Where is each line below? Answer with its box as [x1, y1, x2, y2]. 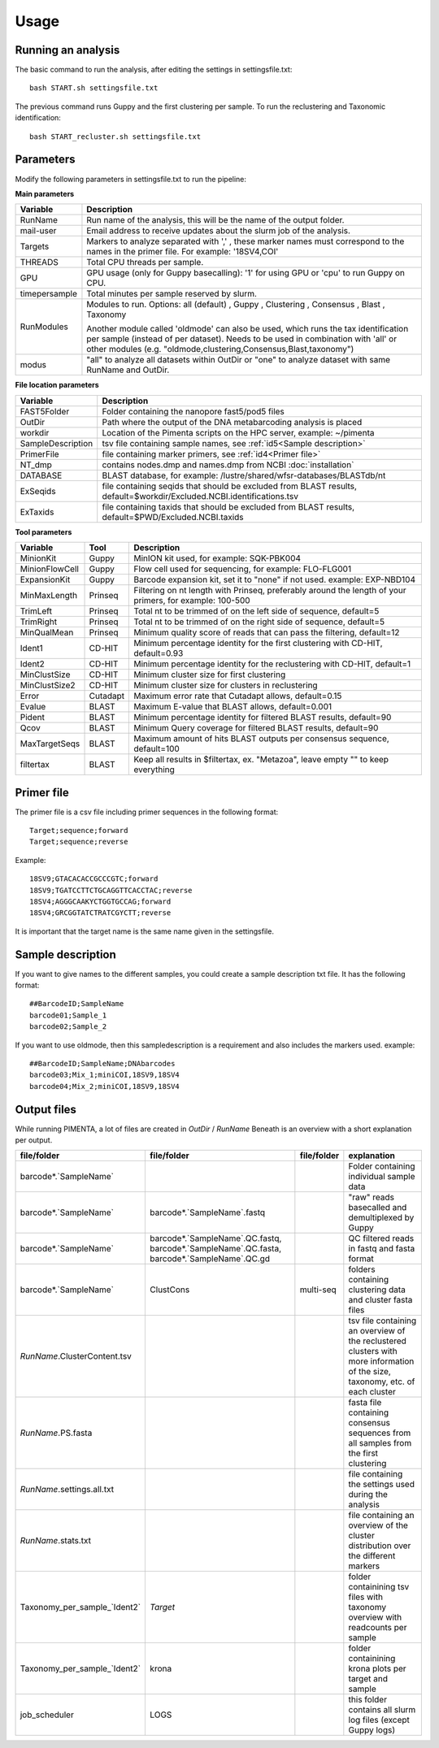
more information [348, 1355, 415, 1367]
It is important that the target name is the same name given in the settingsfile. [15, 926, 274, 936]
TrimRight [20, 616, 57, 627]
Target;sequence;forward [29, 826, 128, 835]
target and [348, 1673, 388, 1685]
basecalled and [348, 1202, 407, 1213]
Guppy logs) [348, 1724, 396, 1736]
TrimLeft [20, 605, 53, 617]
